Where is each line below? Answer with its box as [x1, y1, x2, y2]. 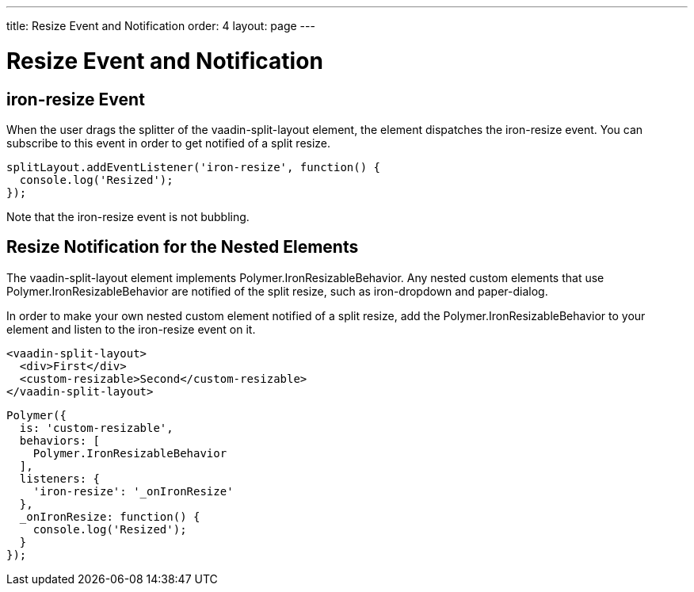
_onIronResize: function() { [19, 510, 200, 523]
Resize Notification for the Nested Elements [6, 237, 359, 258]
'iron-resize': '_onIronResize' [32, 484, 234, 498]
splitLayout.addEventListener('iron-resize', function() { [6, 160, 381, 174]
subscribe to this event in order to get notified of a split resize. [6, 136, 331, 150]
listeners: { [19, 472, 101, 485]
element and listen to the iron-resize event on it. [6, 322, 256, 336]
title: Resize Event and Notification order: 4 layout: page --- [6, 19, 315, 32]
